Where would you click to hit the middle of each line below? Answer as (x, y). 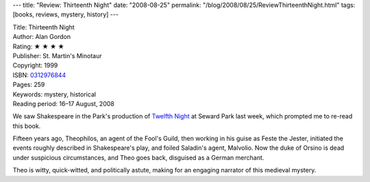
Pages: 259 (29, 85)
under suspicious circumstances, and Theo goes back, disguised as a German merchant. (138, 157)
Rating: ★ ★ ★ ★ (38, 46)
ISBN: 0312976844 (39, 75)
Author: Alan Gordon (42, 37)
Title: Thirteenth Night (44, 27)
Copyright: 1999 (35, 66)
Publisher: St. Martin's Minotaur (57, 55)
